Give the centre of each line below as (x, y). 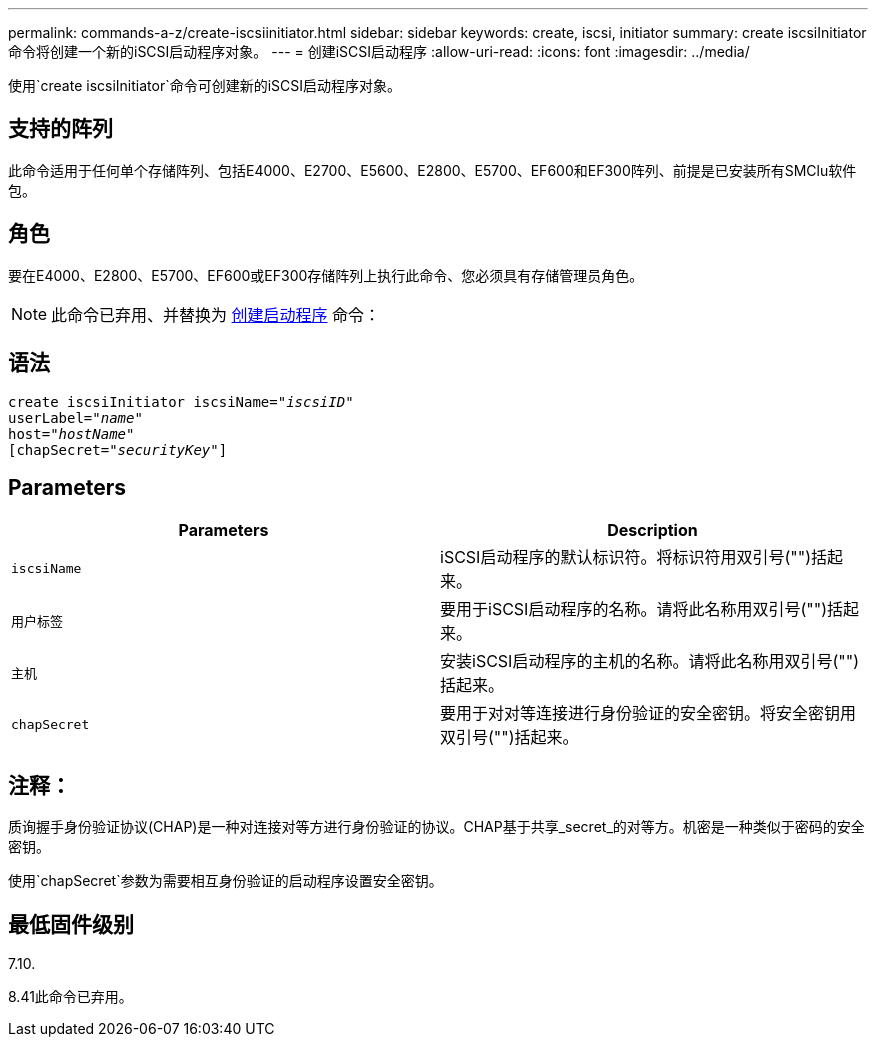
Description (652, 530)
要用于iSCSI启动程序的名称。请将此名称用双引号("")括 (641, 609)
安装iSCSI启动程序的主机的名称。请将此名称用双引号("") (649, 661)
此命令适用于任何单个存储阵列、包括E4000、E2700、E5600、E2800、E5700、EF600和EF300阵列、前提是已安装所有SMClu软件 (432, 170)
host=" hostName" (71, 433)
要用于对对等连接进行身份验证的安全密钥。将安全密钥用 (648, 713)
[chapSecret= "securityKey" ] (118, 449)
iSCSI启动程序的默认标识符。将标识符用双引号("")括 (633, 557)
